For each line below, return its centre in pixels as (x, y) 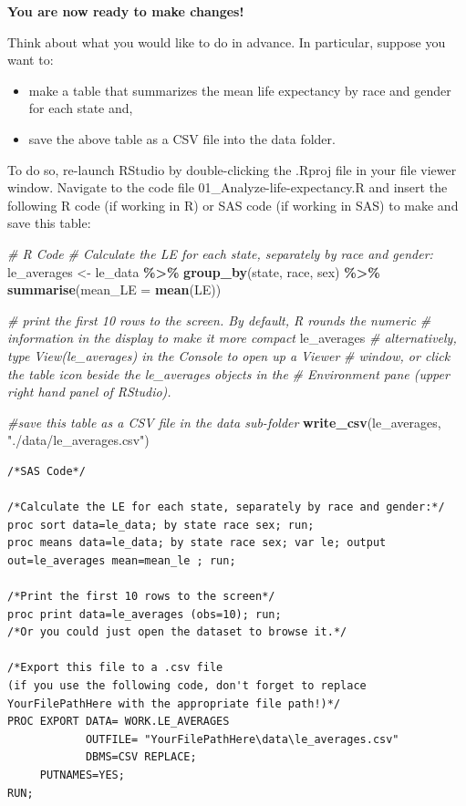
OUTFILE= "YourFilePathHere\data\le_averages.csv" (242, 739)
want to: (31, 60)
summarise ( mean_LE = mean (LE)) (114, 289)
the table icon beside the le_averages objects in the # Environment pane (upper (228, 373)
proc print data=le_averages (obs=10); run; (145, 614)
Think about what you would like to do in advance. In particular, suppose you (227, 41)
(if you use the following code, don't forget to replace (187, 686)
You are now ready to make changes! (126, 11)
